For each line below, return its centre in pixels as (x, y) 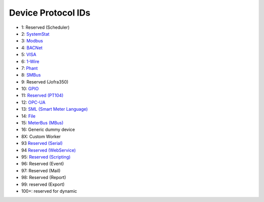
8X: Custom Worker (41, 136)
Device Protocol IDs (50, 13)
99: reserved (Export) (43, 184)
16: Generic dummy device (48, 130)
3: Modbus (32, 41)
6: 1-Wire (30, 61)
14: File (28, 116)
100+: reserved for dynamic (49, 191)
